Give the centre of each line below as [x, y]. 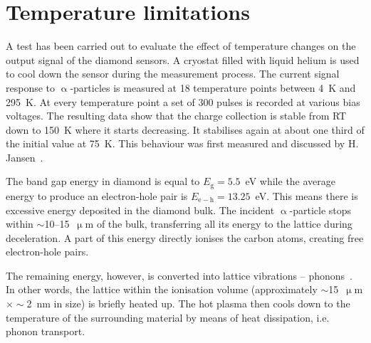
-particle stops [320, 210]
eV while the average [291, 181]
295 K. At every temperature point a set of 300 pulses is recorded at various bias [183, 101]
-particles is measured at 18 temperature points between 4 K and [213, 87]
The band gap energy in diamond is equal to [103, 181]
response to [31, 87]
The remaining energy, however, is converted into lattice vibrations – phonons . [179, 275]
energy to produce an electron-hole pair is [97, 195]
